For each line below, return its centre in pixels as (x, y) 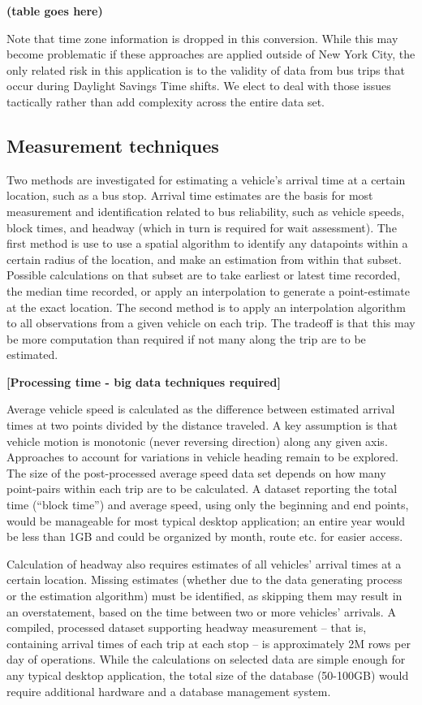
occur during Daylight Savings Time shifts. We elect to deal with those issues (199, 86)
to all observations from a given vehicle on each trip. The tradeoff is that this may (211, 323)
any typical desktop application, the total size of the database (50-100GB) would (208, 675)
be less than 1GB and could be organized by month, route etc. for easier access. (205, 536)
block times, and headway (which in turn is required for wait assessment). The (202, 227)
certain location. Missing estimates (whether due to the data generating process (205, 580)
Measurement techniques (113, 145)
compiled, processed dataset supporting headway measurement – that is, (187, 627)
